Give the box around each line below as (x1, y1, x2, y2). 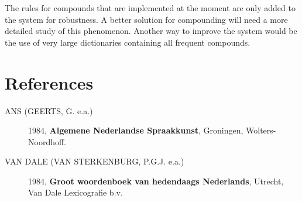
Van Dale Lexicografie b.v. (28, 186, 123, 198)
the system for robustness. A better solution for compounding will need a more (5, 13, 288, 25)
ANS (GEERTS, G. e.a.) (5, 104, 93, 117)
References (5, 70, 94, 94)
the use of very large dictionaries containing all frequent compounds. (5, 36, 250, 48)
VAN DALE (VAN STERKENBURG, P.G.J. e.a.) (5, 155, 184, 167)
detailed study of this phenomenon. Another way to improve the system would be (5, 25, 297, 37)
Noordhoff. (28, 135, 67, 148)
